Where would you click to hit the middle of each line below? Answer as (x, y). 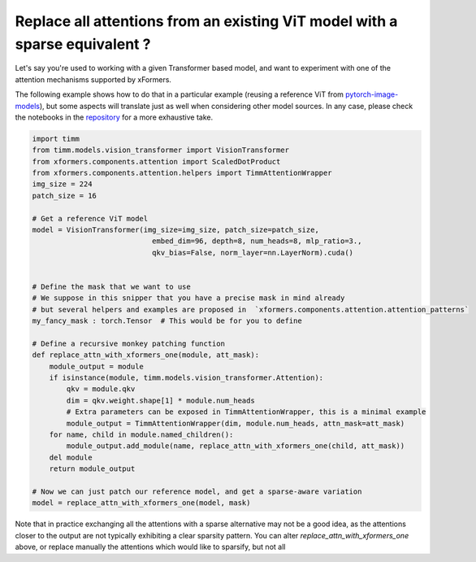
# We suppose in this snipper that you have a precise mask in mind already (188, 298)
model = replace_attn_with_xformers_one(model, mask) (141, 503)
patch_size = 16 (65, 196)
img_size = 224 (62, 184)
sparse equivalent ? (83, 44)
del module (71, 457)
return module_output (92, 469)
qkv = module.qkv (101, 389)
